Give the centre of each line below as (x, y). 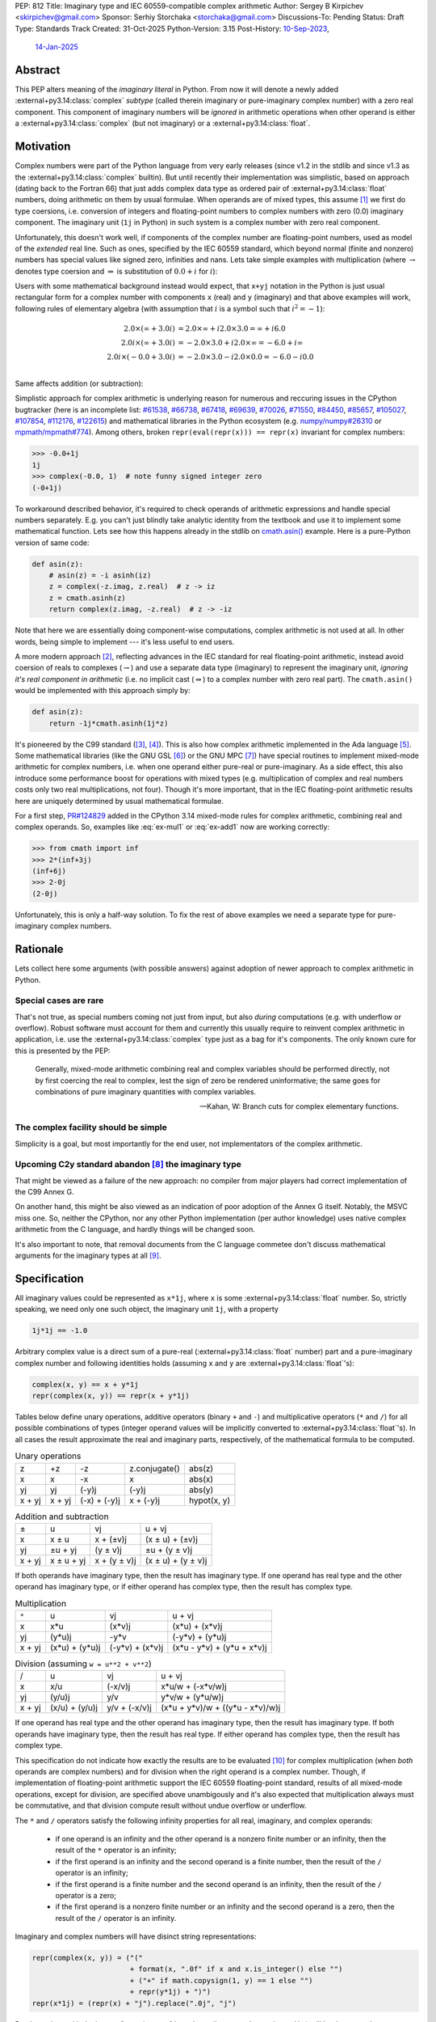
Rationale (39, 949)
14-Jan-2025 (57, 47)
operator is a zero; (86, 1895)
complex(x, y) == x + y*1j (85, 1384)
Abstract (38, 70)
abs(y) (201, 1490)
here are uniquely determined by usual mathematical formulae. (119, 801)
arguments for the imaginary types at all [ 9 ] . (88, 1255)
